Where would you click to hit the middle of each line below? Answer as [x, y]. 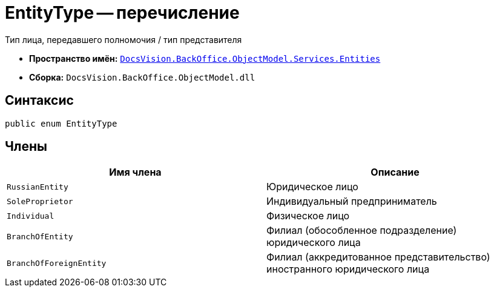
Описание [395, 172]
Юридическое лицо [312, 187]
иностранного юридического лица [348, 269]
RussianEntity [38, 187]
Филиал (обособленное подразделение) [362, 231]
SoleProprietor [40, 201]
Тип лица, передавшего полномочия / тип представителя [123, 39]
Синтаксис [39, 101]
